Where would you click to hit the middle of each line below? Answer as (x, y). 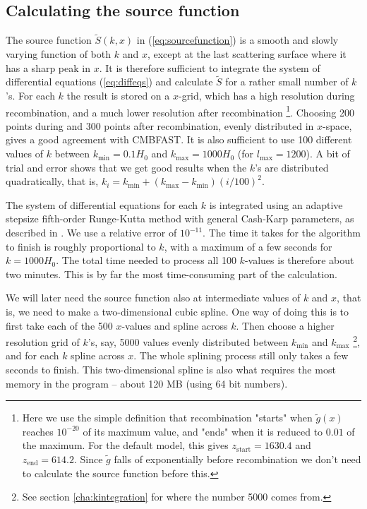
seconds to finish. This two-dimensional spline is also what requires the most (171, 370)
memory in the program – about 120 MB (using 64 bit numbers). (147, 383)
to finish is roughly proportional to (81, 246)
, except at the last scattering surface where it (247, 54)
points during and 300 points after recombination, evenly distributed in (160, 125)
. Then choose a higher (285, 325)
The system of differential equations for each (102, 204)
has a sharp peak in (48, 67)
